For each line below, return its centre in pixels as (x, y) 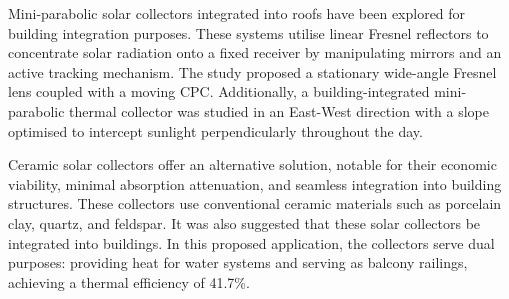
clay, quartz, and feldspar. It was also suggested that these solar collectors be (244, 222)
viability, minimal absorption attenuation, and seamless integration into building (255, 183)
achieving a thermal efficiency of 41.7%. (129, 281)
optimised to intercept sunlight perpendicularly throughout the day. (215, 130)
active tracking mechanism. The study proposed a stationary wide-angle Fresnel (252, 71)
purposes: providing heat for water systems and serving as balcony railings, (238, 262)
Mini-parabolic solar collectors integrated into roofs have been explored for (237, 13)
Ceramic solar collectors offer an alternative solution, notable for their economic (252, 164)
